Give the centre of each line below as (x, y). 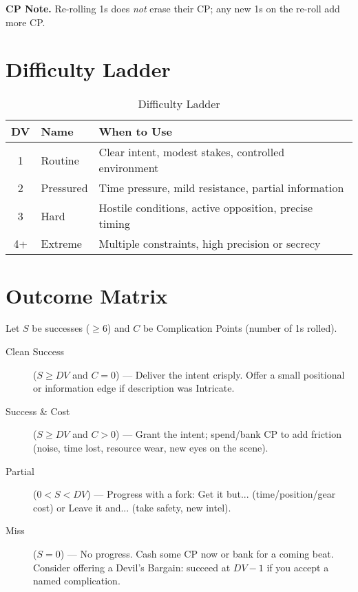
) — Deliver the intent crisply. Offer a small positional (230, 374)
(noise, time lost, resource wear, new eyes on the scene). (151, 447)
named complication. (77, 581)
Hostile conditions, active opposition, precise (206, 208)
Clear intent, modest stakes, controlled (192, 152)
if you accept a (298, 567)
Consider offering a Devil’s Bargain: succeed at (132, 567)
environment (129, 168)
